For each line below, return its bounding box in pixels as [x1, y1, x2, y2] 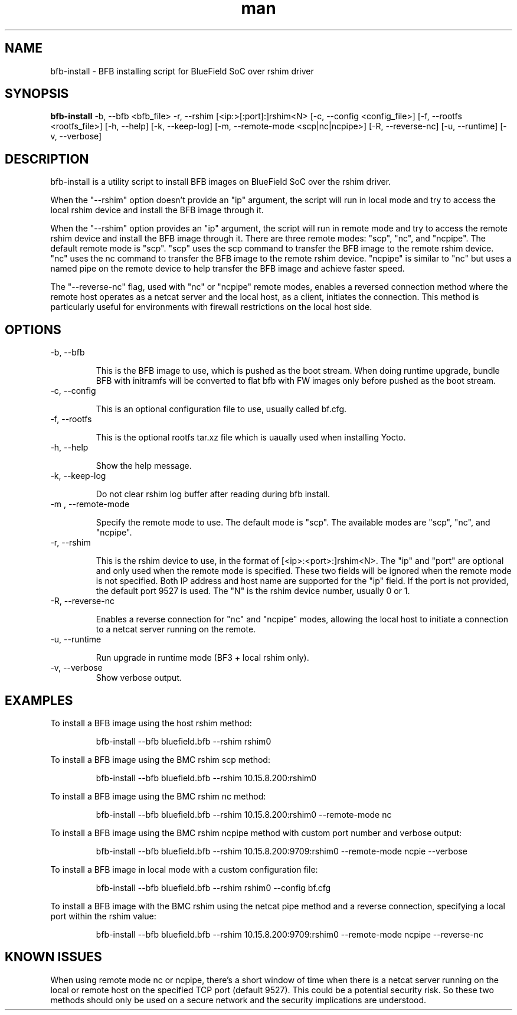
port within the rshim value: [50, 910, 156, 921]
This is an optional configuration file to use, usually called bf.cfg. [96, 404, 347, 415]
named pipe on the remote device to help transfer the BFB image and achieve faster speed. [50, 263, 405, 274]
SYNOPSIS [5, 86, 69, 102]
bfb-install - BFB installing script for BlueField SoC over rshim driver [50, 66, 314, 76]
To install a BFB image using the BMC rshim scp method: [50, 754, 270, 765]
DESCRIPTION [5, 151, 89, 167]
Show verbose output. [96, 673, 182, 683]
